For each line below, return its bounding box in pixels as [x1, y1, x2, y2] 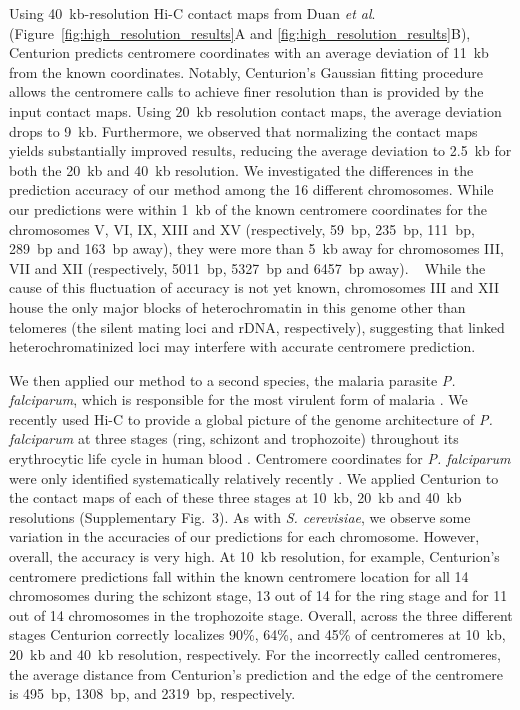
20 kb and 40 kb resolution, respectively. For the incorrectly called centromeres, [9, 644, 501, 664]
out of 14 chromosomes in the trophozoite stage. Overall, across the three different [9, 604, 513, 625]
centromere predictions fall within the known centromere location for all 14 [9, 565, 469, 586]
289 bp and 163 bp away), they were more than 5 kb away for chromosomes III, [9, 238, 504, 259]
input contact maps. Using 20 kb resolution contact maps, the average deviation [9, 100, 502, 121]
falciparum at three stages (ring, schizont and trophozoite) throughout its [9, 428, 459, 449]
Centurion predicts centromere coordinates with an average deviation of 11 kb [9, 42, 489, 63]
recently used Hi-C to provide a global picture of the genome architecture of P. [9, 408, 493, 429]
